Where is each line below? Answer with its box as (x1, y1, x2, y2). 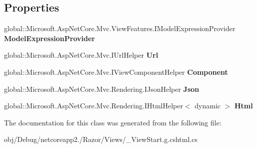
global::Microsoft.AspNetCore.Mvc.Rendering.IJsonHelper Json (4, 83, 199, 94)
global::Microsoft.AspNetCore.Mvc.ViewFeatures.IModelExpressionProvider (4, 23, 235, 34)
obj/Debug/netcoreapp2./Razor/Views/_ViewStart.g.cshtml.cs (4, 134, 197, 144)
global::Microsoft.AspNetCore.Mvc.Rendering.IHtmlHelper (4, 100, 183, 111)
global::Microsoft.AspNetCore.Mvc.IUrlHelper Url (4, 50, 158, 60)
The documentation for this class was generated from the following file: (4, 117, 221, 127)
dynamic (194, 100, 220, 111)
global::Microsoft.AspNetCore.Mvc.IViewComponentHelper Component (4, 66, 228, 77)
